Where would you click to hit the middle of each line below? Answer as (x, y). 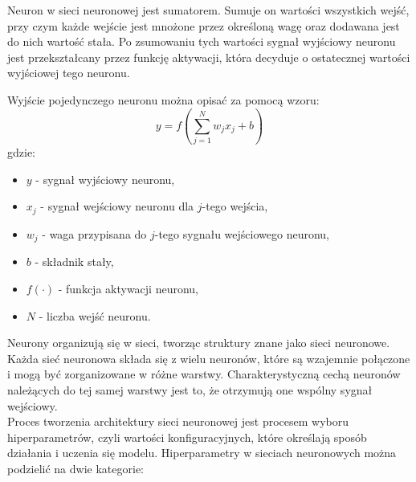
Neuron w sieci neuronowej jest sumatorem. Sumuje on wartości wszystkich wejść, (208, 10)
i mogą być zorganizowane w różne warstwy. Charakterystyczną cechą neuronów (204, 374)
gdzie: (21, 152)
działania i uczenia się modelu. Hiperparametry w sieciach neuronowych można (202, 453)
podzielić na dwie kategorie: (75, 468)
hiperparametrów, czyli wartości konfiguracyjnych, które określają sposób (187, 437)
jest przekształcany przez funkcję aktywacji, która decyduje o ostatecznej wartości (209, 57)
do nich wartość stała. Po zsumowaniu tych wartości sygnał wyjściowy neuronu (202, 41)
